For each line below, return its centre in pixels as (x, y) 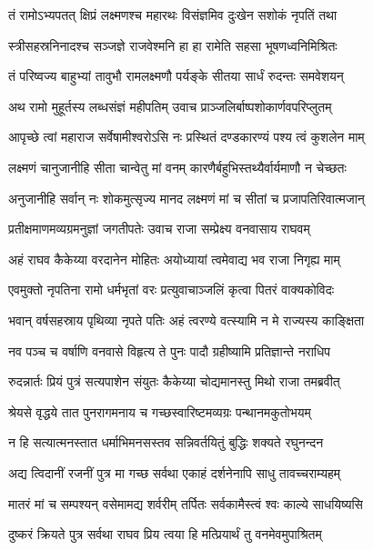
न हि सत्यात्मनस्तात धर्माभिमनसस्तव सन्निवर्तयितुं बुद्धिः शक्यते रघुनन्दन (166, 442)
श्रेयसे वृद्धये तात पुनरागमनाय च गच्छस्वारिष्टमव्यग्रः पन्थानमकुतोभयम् (160, 411)
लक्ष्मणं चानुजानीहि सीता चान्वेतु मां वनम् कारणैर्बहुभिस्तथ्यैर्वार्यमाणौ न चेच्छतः (177, 167)
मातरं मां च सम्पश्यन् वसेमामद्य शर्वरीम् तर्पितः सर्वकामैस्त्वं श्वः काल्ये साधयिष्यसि (186, 503)
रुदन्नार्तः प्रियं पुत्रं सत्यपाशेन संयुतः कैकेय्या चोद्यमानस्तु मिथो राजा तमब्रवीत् (174, 381)
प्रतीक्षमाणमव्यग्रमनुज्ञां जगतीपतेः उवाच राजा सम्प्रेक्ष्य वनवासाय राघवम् (159, 229)
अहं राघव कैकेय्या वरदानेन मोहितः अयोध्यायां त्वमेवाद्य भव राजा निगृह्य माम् (174, 259)
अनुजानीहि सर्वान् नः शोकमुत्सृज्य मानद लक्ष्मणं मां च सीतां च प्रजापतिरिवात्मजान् (186, 198)
